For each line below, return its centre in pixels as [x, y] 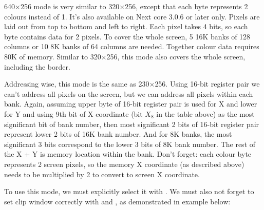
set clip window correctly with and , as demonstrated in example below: [117, 201]
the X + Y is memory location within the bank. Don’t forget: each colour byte [128, 154]
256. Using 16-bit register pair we [207, 84]
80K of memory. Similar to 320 [53, 56]
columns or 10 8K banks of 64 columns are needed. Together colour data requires [132, 46]
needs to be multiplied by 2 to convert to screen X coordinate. [102, 174]
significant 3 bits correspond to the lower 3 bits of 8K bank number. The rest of [130, 144]
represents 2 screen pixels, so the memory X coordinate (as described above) [124, 164]
